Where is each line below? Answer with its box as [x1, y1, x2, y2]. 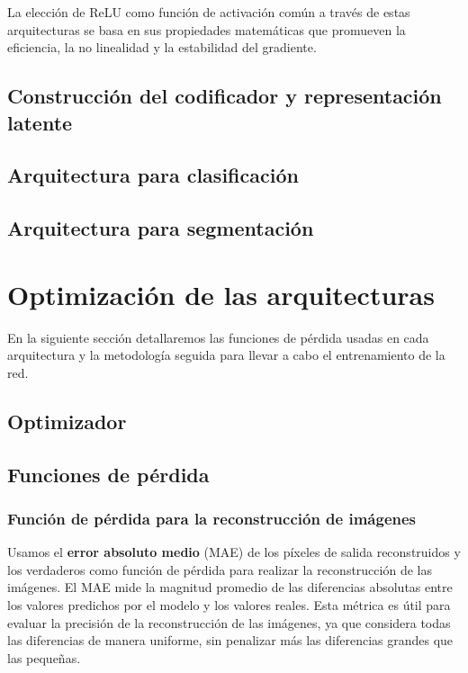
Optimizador [7, 407, 127, 435]
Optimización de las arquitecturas [7, 275, 435, 312]
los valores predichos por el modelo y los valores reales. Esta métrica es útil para [7, 595, 451, 614]
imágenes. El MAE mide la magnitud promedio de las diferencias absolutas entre [7, 578, 453, 597]
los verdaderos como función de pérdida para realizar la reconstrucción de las [7, 560, 432, 579]
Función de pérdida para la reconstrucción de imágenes [7, 507, 417, 529]
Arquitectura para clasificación [7, 161, 299, 189]
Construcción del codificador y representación [7, 82, 442, 110]
